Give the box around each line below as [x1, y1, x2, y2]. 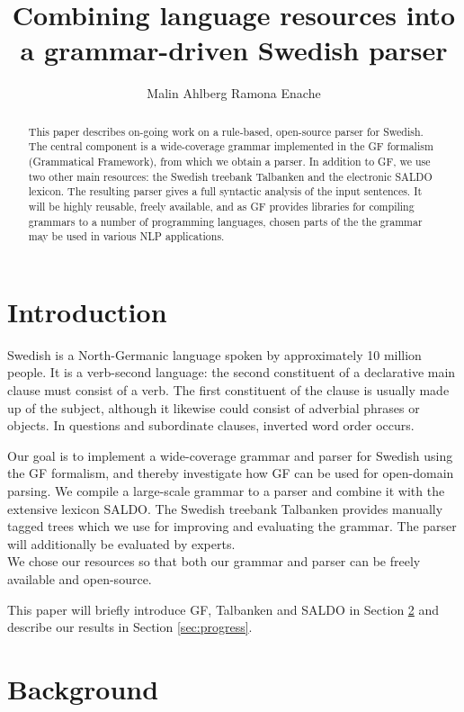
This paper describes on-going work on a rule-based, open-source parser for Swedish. [28, 123, 424, 139]
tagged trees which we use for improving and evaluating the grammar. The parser [7, 517, 457, 536]
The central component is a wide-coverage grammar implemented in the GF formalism [28, 139, 433, 154]
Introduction [7, 293, 167, 329]
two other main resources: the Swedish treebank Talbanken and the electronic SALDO [28, 168, 433, 184]
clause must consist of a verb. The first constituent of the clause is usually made [7, 381, 450, 400]
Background [7, 670, 159, 707]
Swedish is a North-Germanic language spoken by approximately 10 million [7, 345, 422, 364]
